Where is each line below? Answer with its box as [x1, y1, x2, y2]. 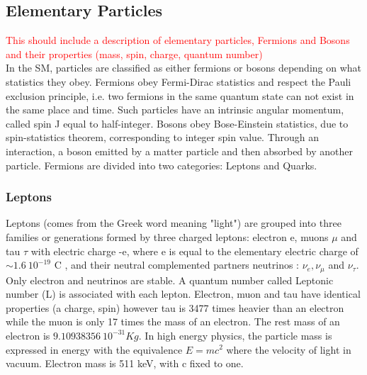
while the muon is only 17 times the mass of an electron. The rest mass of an [6, 314, 340, 329]
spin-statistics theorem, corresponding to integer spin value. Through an [6, 130, 320, 145]
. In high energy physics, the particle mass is [138, 328, 332, 342]
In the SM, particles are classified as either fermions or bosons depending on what [6, 60, 362, 75]
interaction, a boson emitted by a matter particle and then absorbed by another [6, 143, 353, 158]
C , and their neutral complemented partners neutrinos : [54, 257, 300, 272]
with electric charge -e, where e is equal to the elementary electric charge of [30, 243, 358, 258]
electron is [6, 328, 50, 342]
